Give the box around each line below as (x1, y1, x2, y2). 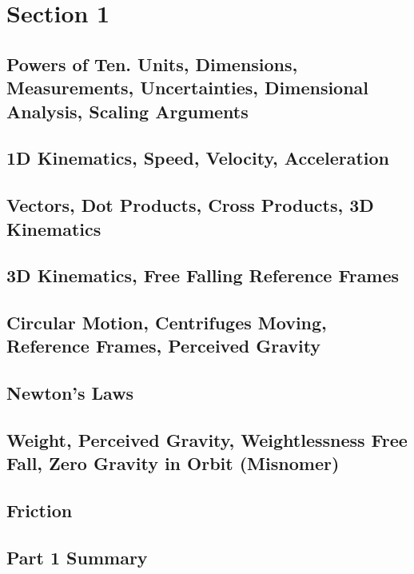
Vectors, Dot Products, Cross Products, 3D (6, 193, 374, 217)
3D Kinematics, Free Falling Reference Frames (6, 263, 400, 288)
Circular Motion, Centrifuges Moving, (6, 310, 327, 335)
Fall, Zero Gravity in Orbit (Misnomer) (6, 451, 340, 476)
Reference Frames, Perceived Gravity (6, 333, 321, 358)
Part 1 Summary (6, 544, 148, 569)
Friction (6, 498, 73, 523)
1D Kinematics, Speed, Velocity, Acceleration (6, 145, 390, 170)
